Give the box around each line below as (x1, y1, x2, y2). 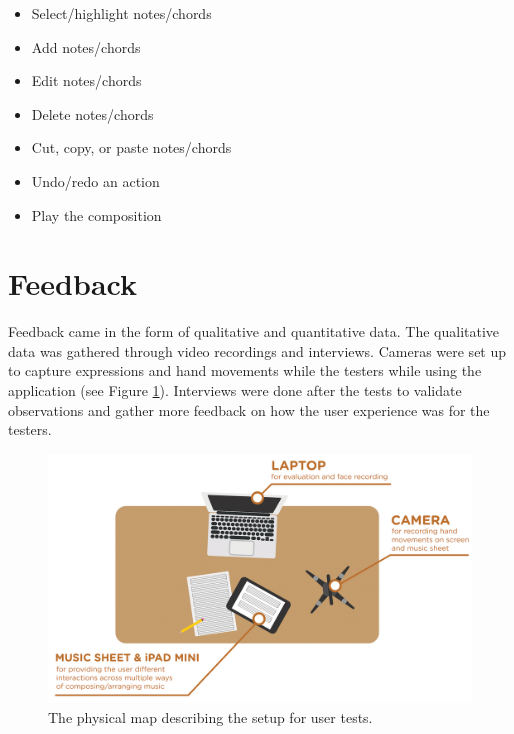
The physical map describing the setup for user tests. (48, 706, 373, 727)
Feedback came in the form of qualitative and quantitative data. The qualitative (8, 321, 500, 342)
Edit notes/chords (31, 70, 142, 91)
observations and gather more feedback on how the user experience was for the (8, 399, 490, 420)
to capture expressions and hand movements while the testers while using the (8, 360, 482, 381)
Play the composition (31, 204, 162, 225)
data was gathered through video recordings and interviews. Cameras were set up (8, 340, 507, 361)
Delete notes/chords (31, 103, 154, 124)
